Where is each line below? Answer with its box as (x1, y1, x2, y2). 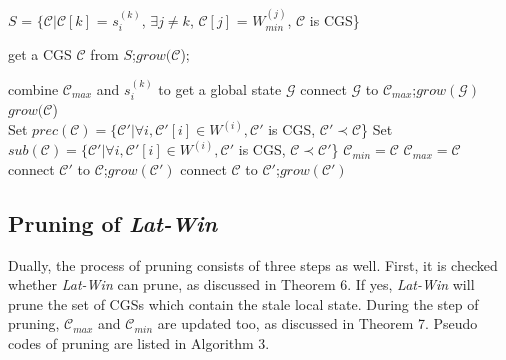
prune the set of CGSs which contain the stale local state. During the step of (8, 293, 479, 314)
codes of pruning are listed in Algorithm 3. (8, 332, 270, 353)
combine (8, 78, 59, 99)
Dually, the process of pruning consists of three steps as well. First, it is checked (8, 254, 498, 275)
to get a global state (158, 78, 282, 99)
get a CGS (8, 44, 72, 65)
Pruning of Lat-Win (8, 207, 218, 238)
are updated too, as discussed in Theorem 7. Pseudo (157, 313, 478, 334)
